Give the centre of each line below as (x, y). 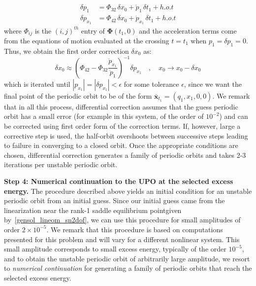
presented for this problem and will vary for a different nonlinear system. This (122, 239)
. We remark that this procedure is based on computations (135, 229)
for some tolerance (151, 84)
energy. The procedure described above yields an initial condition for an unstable (128, 191)
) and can (234, 116)
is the (43, 30)
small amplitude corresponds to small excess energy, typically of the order (115, 249)
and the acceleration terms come (188, 30)
